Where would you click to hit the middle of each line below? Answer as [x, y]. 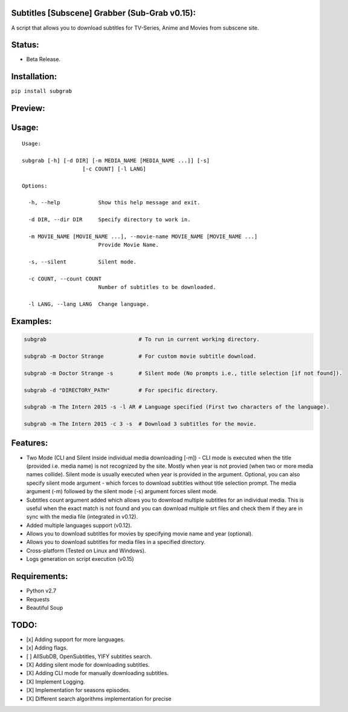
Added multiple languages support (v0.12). [79, 525]
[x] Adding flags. [47, 648]
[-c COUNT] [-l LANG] [114, 169]
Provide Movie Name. [129, 245]
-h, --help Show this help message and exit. [114, 203]
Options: [35, 186]
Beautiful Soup [45, 607]
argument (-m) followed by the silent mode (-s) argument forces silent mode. [122, 491]
